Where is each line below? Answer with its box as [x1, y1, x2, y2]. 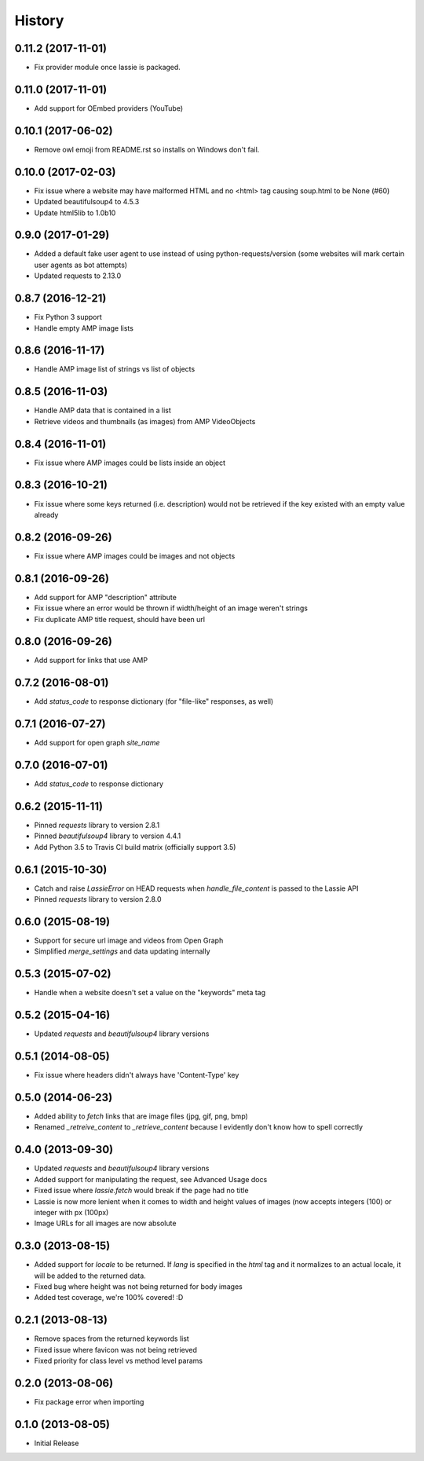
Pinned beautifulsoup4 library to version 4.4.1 [34, 831, 181, 840]
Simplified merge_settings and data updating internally [34, 947, 211, 956]
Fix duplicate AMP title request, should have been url [34, 614, 206, 624]
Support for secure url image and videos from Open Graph [34, 936, 224, 946]
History [14, 12, 64, 29]
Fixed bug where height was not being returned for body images [34, 1282, 243, 1291]
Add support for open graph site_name [34, 738, 160, 748]
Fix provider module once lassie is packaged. [34, 63, 181, 72]
